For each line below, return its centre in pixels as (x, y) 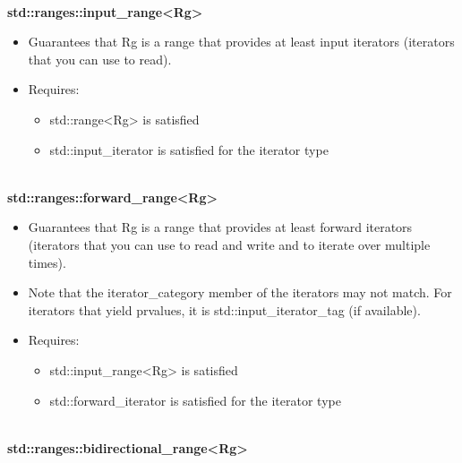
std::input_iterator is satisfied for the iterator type (189, 149)
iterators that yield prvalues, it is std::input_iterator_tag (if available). (224, 309)
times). (47, 262)
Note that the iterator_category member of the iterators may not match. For (240, 292)
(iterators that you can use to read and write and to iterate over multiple (229, 244)
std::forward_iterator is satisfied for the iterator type (195, 400)
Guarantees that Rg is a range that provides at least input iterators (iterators (241, 42)
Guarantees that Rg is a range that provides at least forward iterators (220, 227)
